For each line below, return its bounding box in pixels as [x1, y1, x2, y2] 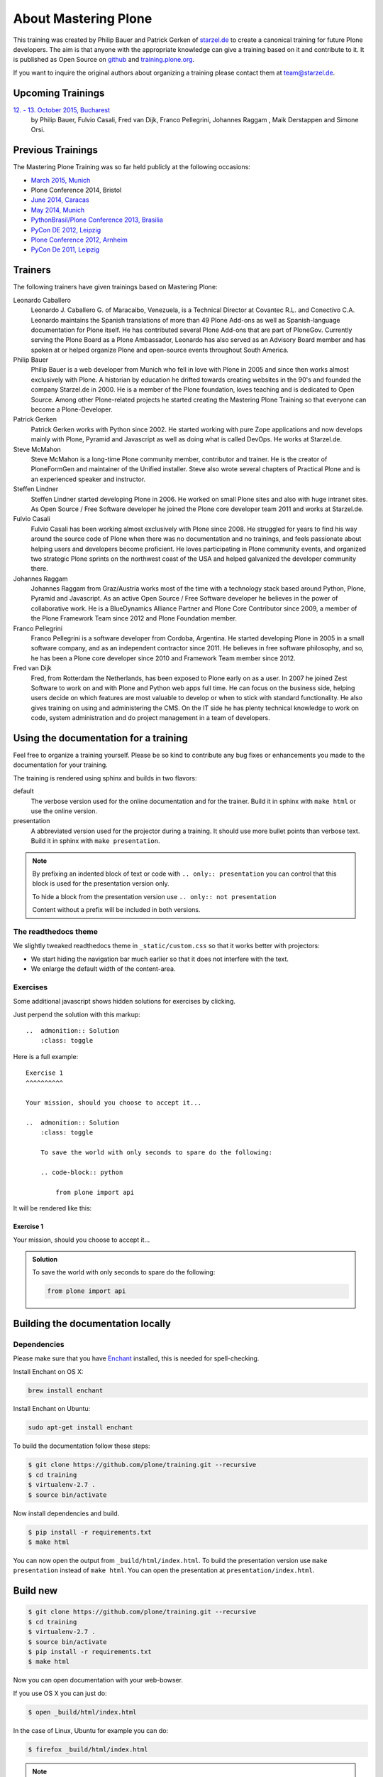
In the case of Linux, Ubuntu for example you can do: [13, 1726, 169, 1734]
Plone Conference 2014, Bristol [30, 186, 122, 195]
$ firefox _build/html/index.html [28, 1745, 148, 1754]
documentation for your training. [13, 761, 108, 769]
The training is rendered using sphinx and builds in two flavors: [13, 773, 197, 782]
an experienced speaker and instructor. [30, 475, 146, 483]
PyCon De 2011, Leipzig [30, 245, 100, 254]
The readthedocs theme [13, 926, 99, 936]
